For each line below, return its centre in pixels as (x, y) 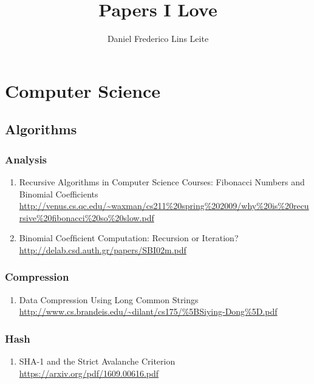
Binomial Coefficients (59, 194)
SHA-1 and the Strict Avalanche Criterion (97, 361)
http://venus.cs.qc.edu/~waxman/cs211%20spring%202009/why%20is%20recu (164, 206)
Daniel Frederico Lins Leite (158, 39)
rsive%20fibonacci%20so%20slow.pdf (87, 217)
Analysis (26, 159)
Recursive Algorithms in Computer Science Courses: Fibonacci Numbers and (162, 181)
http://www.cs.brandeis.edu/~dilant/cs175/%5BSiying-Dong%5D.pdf (148, 311)
